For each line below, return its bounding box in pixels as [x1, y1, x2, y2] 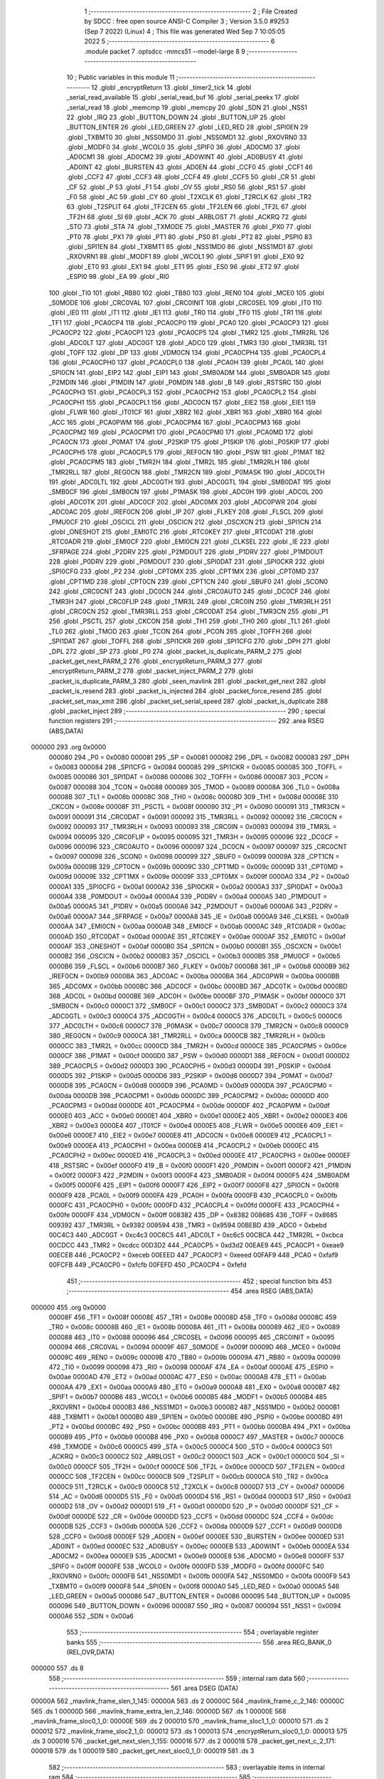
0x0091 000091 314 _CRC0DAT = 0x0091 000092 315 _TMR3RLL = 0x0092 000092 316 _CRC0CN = [48, 812, 343, 821]
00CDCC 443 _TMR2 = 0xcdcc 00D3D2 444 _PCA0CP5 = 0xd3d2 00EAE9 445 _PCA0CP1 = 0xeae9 [48, 1240, 344, 1249]
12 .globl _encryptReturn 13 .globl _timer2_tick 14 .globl [91, 83, 252, 92]
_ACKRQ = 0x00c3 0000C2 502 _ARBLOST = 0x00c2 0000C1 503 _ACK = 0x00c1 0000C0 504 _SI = [48, 1452, 345, 1461]
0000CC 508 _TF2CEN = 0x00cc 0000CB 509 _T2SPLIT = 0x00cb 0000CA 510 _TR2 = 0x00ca [48, 1472, 329, 1481]
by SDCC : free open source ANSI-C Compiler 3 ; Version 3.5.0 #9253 [84, 17, 289, 26]
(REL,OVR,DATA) [66, 1647, 115, 1656]
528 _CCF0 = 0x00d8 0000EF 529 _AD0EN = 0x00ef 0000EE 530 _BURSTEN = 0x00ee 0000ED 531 [48, 1532, 344, 1541]
